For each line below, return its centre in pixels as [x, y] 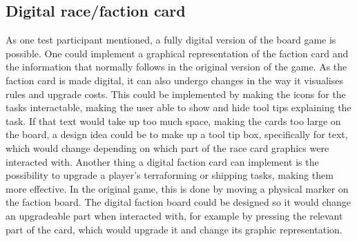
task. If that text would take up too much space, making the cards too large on [173, 120]
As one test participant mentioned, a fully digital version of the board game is [171, 40]
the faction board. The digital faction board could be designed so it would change [178, 202]
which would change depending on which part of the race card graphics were [167, 147]
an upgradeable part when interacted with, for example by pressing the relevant [174, 215]
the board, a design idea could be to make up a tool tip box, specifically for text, [177, 134]
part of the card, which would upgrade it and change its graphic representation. [174, 229]
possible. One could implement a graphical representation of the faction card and [177, 53]
